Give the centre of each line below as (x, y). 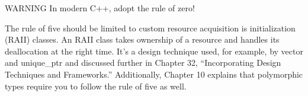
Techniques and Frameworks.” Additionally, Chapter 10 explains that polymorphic (154, 74)
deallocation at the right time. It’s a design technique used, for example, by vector (154, 51)
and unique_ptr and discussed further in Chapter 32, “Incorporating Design (143, 63)
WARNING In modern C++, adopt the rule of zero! (100, 8)
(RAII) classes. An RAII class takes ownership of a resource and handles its (142, 39)
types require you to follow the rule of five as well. (96, 86)
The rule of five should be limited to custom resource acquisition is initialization (150, 28)
